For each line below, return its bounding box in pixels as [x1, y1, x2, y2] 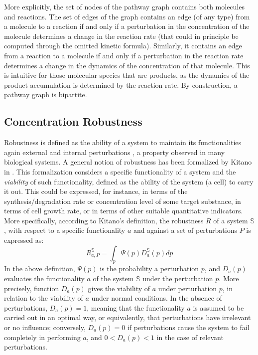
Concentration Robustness [4, 114, 142, 129]
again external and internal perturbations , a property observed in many [4, 147, 225, 157]
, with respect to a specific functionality [4, 225, 126, 235]
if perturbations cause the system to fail [127, 322, 250, 333]
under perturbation [158, 283, 217, 293]
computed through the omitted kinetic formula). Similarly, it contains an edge [4, 40, 242, 51]
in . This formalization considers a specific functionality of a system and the [4, 166, 236, 177]
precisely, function [4, 283, 59, 293]
